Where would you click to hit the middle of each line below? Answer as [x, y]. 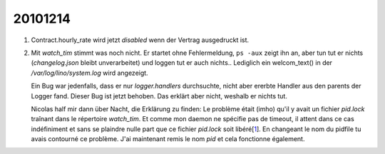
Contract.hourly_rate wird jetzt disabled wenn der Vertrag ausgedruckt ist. [140, 40]
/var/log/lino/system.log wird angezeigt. [90, 73]
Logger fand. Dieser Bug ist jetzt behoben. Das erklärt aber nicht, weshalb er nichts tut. [159, 96]
